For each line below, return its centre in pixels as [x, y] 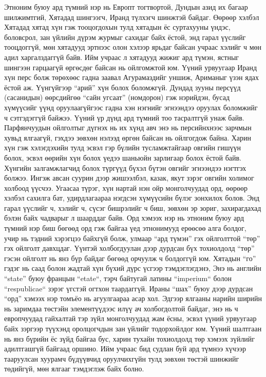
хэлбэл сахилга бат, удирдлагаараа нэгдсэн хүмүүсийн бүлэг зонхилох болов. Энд [132, 198]
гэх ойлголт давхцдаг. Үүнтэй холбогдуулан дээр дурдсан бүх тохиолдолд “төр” [129, 248]
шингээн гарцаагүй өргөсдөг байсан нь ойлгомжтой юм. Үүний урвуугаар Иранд [131, 67]
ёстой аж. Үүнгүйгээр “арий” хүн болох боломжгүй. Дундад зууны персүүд [122, 87]
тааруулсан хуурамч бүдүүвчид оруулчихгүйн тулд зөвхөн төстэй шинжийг [122, 358]
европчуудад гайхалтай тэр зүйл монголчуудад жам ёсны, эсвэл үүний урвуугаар [130, 318]
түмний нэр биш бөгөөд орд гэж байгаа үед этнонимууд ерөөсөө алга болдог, [125, 228]
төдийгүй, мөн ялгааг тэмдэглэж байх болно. [74, 369]
